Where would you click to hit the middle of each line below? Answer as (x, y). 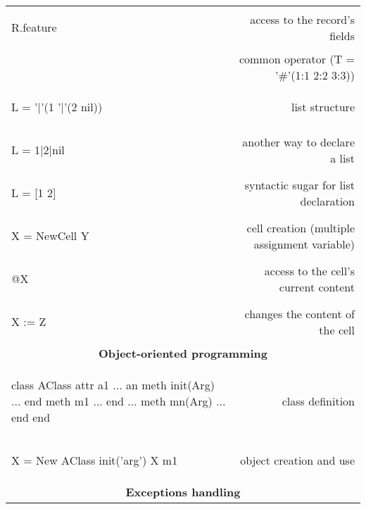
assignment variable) (304, 244)
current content (317, 287)
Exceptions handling (183, 492)
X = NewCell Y (50, 235)
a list (342, 158)
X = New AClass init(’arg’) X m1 (95, 460)
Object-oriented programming (183, 353)
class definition (318, 401)
